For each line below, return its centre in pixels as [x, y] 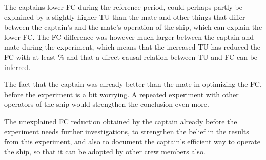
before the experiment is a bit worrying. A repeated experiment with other [121, 94]
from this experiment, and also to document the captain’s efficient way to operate [132, 141]
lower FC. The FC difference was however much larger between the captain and [129, 37]
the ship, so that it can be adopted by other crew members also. [105, 151]
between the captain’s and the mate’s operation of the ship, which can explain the [133, 27]
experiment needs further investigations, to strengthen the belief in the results [127, 131]
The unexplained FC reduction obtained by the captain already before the [121, 121]
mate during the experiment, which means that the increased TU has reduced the [132, 47]
